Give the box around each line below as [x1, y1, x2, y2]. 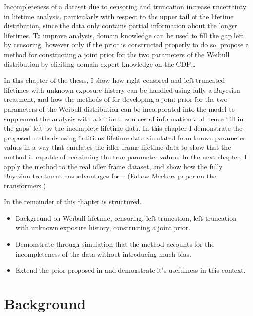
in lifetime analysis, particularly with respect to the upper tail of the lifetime [4, 11, 234, 21]
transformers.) [4, 180, 46, 190]
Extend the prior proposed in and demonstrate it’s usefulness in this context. [15, 265, 246, 275]
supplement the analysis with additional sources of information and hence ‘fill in [4, 113, 244, 123]
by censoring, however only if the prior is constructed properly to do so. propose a [4, 39, 249, 50]
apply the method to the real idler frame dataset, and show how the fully [4, 161, 223, 171]
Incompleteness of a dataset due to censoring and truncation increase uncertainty [4, 1, 247, 11]
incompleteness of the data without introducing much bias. [15, 248, 191, 258]
